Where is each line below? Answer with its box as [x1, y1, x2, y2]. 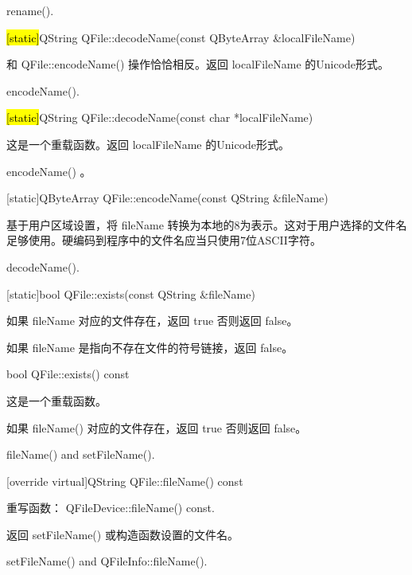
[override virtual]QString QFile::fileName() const [6, 472, 243, 489]
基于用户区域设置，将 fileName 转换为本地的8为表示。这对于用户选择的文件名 [6, 216, 407, 233]
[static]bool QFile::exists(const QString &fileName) [6, 285, 255, 302]
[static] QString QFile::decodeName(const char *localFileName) [6, 109, 313, 126]
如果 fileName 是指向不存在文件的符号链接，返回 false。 [6, 338, 293, 355]
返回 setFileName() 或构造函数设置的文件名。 [6, 526, 239, 542]
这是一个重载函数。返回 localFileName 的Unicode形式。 [6, 135, 290, 152]
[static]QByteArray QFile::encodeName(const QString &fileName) [6, 190, 328, 206]
